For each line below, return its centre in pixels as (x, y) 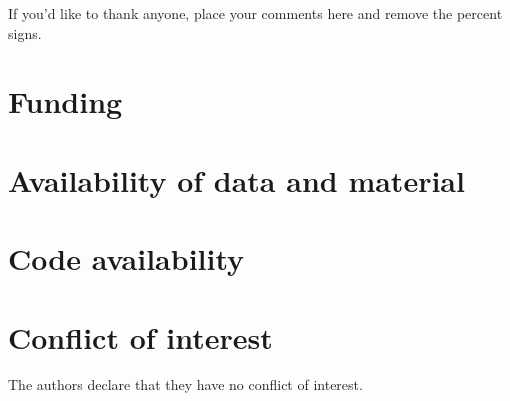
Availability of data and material (236, 179)
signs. (25, 32)
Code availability (126, 258)
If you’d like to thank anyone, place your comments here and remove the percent (255, 13)
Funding (65, 101)
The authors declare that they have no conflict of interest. (185, 384)
